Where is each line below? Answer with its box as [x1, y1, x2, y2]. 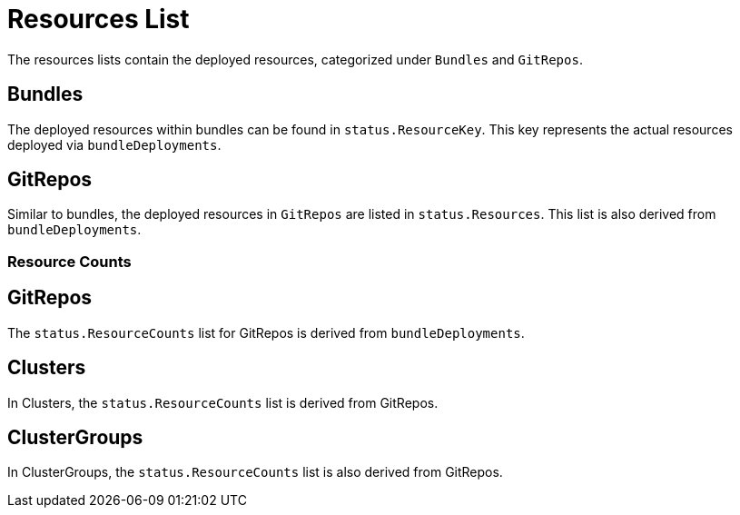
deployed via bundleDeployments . [7, 136, 222, 153]
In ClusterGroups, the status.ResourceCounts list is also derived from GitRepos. [7, 464, 503, 480]
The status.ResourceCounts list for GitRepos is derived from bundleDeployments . [7, 324, 525, 341]
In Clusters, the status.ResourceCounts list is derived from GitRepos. [7, 394, 439, 411]
